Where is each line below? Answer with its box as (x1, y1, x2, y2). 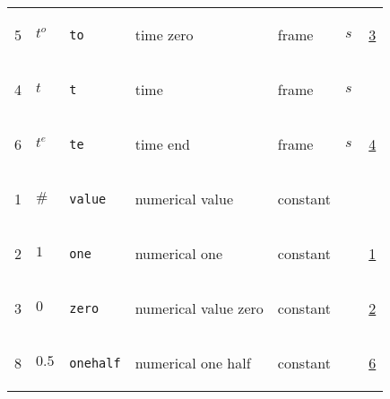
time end (134, 134, 190, 154)
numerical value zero (134, 298, 264, 318)
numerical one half (134, 352, 251, 373)
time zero (134, 24, 194, 45)
